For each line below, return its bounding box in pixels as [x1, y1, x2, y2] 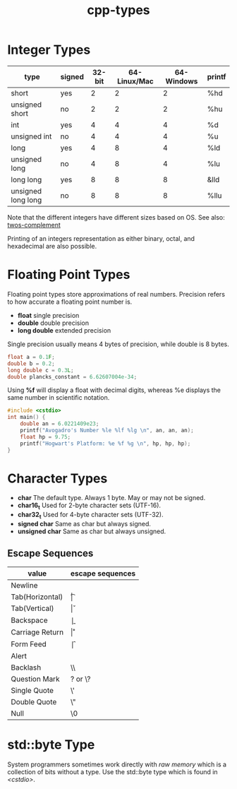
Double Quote [11, 696, 57, 706]
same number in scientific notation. [7, 393, 110, 402]
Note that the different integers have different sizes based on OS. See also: [7, 213, 225, 221]
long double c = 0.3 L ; [7, 367, 74, 374]
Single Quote [11, 685, 54, 695]
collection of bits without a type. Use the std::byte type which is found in [7, 767, 218, 776]
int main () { [7, 414, 46, 421]
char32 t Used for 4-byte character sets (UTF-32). [17, 511, 164, 521]
